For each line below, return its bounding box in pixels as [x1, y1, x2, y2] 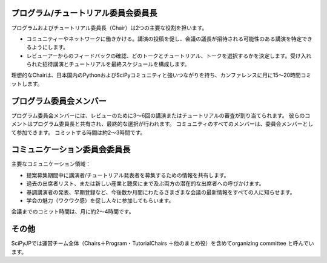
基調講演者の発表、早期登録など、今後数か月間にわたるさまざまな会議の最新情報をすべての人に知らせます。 [26, 188, 296, 196]
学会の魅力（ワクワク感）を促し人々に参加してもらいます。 [26, 197, 174, 204]
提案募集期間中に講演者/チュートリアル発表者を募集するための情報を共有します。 [26, 171, 230, 178]
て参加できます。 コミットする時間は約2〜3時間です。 [11, 129, 146, 136]
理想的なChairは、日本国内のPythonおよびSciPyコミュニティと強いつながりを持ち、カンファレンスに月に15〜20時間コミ [11, 71, 312, 79]
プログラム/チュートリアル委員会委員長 [11, 8, 157, 18]
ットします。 [11, 80, 43, 87]
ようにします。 [31, 44, 69, 51]
